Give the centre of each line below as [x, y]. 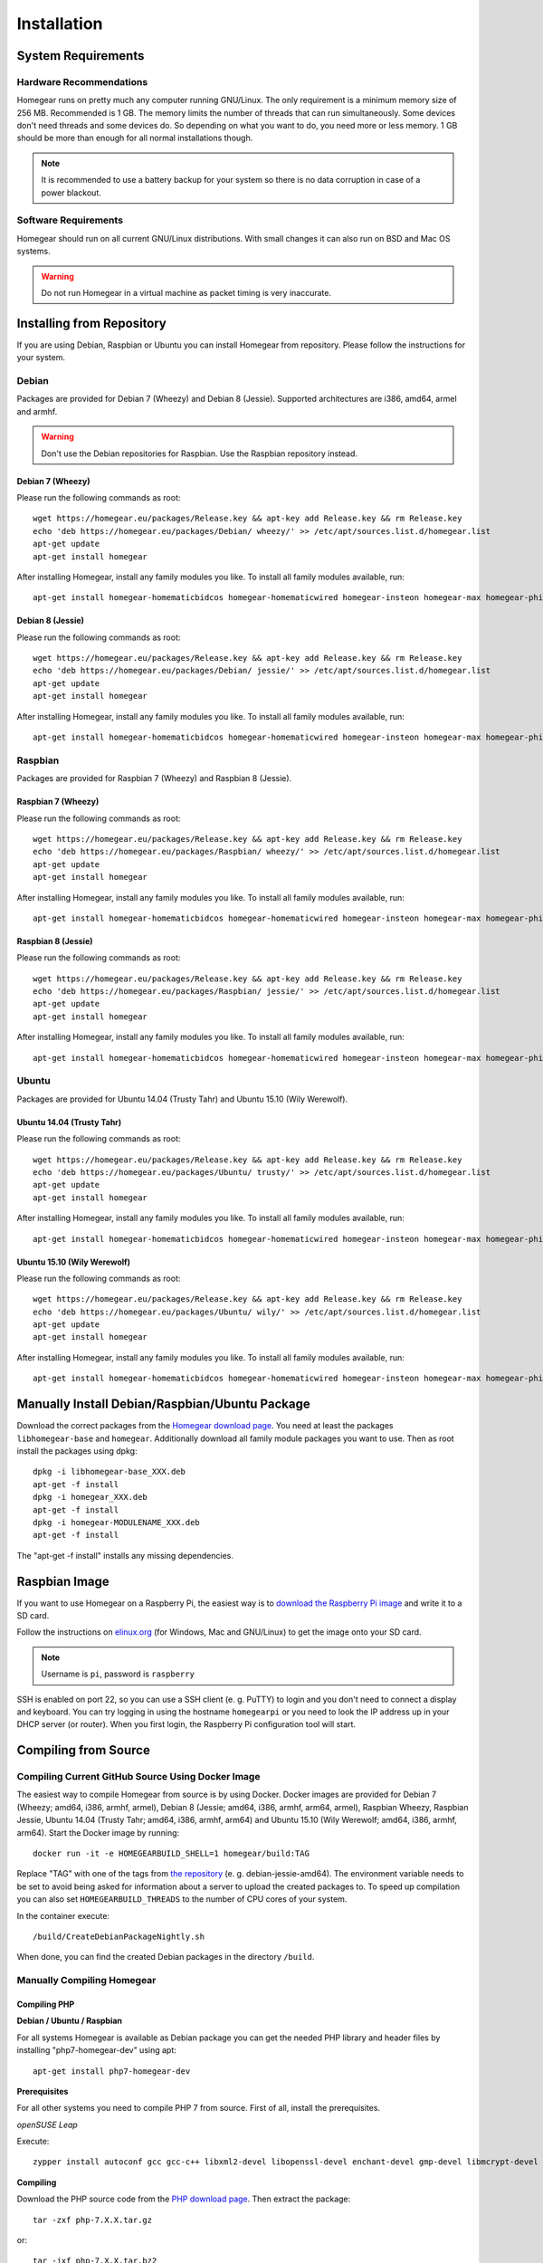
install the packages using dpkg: [77, 1451]
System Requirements [81, 56]
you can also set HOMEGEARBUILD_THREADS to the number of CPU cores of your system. [182, 1899]
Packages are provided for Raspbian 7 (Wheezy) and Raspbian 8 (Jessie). [154, 778]
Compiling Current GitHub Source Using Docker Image [138, 1777]
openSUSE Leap [48, 2125]
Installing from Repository [92, 323]
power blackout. [71, 192]
